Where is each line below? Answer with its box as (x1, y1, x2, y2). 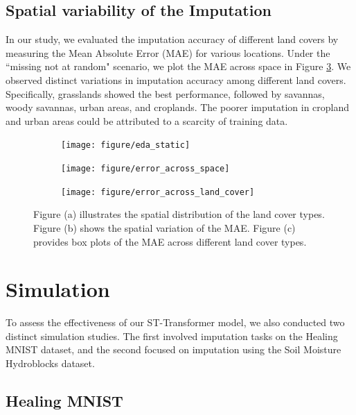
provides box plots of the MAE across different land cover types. (33, 234, 307, 248)
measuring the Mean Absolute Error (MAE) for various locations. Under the (6, 45, 330, 60)
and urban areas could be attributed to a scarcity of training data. (6, 113, 288, 128)
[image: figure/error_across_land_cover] (61, 187, 255, 197)
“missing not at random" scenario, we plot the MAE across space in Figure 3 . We (6, 59, 351, 74)
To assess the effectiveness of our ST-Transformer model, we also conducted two (6, 315, 345, 330)
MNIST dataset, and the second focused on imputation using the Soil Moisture (6, 342, 341, 357)
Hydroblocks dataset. (6, 356, 95, 371)
